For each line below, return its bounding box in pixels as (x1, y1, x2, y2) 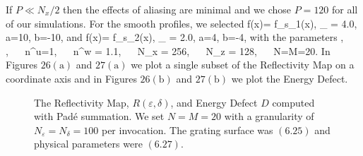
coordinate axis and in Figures (6, 71, 137, 85)
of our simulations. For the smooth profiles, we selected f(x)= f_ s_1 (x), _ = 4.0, (6, 16, 357, 30)
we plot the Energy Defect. (231, 71, 348, 85)
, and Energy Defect (170, 95, 258, 109)
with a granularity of (224, 109, 314, 124)
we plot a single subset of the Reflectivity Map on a (131, 57, 355, 72)
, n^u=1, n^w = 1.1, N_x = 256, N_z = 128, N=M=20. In (6, 43, 331, 58)
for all (332, 2, 358, 16)
